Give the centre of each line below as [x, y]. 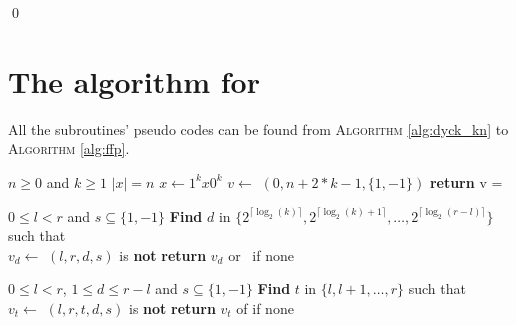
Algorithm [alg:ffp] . [69, 148]
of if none [265, 307]
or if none [261, 254]
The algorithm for [134, 80]
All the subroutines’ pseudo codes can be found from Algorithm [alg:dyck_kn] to [258, 128]
